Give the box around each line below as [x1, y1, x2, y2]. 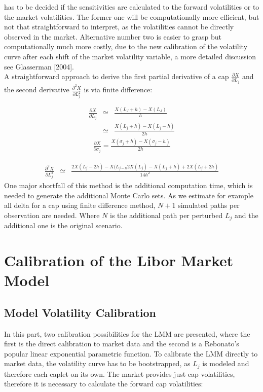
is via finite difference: [84, 84, 153, 95]
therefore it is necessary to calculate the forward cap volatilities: [4, 378, 203, 389]
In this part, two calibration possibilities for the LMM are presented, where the [4, 328, 250, 339]
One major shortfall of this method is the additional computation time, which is [4, 180, 253, 191]
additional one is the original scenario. [4, 220, 123, 231]
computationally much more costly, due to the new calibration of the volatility [4, 41, 248, 52]
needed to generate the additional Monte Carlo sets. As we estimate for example [4, 190, 253, 200]
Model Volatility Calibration [4, 304, 156, 320]
